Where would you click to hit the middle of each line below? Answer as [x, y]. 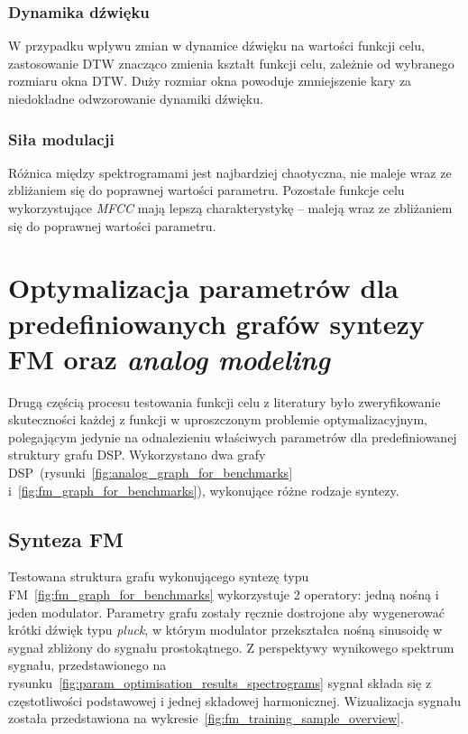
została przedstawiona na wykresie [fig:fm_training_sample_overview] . [206, 718]
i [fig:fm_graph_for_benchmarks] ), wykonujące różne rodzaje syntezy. [204, 490]
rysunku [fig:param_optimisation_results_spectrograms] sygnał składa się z [220, 683]
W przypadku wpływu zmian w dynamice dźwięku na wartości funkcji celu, [216, 46]
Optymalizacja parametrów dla [204, 288]
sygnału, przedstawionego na [87, 665]
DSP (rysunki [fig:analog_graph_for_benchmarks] [151, 473]
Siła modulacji [61, 139]
